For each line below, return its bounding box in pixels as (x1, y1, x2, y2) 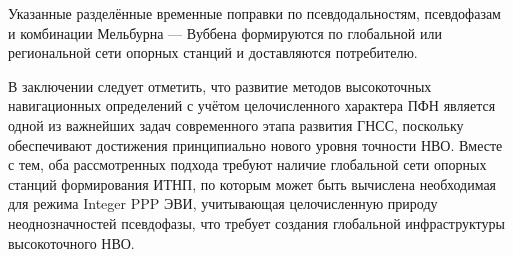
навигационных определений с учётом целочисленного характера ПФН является (8, 95, 496, 116)
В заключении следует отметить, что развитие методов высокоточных (8, 75, 432, 96)
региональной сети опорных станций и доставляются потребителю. (8, 42, 418, 63)
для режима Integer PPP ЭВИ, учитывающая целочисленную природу (8, 193, 438, 214)
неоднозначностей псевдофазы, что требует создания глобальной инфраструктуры (8, 212, 505, 233)
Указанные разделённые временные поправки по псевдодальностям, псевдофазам (8, 3, 501, 23)
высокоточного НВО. (8, 232, 135, 253)
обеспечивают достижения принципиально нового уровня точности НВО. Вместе (8, 134, 503, 155)
